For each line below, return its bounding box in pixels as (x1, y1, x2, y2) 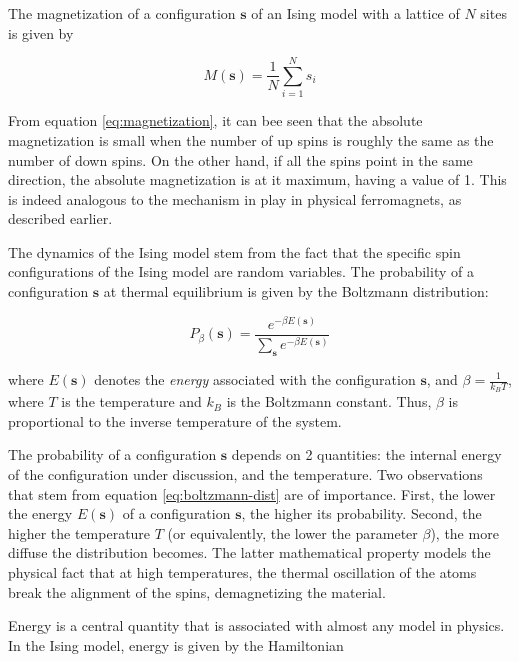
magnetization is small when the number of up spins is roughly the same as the (8, 129, 494, 150)
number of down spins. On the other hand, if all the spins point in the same (8, 149, 473, 170)
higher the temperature (8, 522, 151, 543)
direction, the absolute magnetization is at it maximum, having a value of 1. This (8, 169, 507, 190)
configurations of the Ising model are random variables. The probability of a (8, 261, 474, 282)
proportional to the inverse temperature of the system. (8, 410, 342, 431)
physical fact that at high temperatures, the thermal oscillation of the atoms (8, 561, 477, 582)
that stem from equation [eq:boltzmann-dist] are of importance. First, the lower (8, 483, 496, 504)
